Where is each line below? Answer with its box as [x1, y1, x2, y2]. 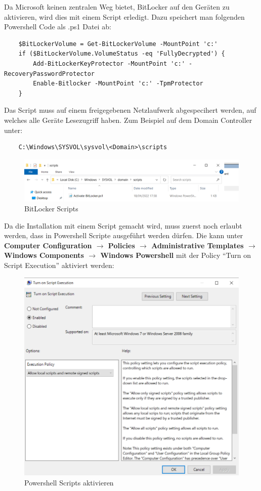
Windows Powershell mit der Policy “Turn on [100, 250, 251, 260]
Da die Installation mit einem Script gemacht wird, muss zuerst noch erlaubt [4, 220, 242, 231]
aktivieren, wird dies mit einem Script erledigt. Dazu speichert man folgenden [4, 11, 245, 22]
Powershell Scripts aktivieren [24, 477, 114, 487]
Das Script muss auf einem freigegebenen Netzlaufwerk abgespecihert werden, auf [4, 105, 256, 115]
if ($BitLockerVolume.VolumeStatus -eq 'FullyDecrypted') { [18, 50, 225, 58]
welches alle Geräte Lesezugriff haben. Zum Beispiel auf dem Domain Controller [4, 114, 252, 125]
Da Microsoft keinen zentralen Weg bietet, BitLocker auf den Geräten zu [4, 2, 230, 12]
